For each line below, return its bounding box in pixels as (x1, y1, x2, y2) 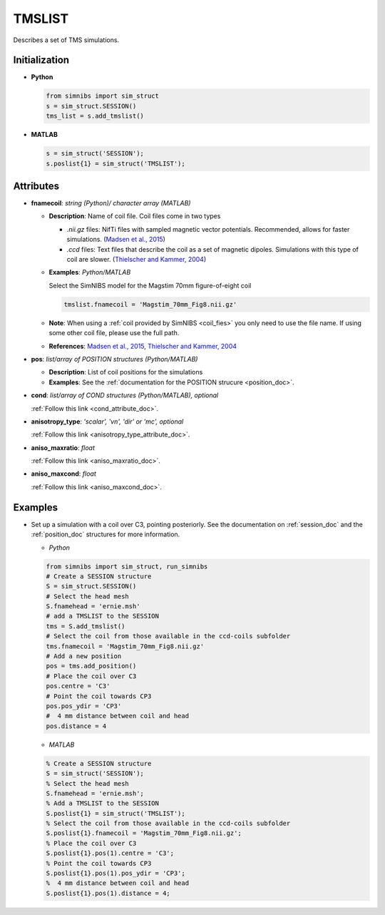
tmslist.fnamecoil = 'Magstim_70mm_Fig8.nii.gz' (63, 300, 237, 308)
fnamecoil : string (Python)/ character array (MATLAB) (31, 199, 191, 208)
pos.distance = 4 (46, 722, 107, 730)
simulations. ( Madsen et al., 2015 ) (66, 235, 165, 244)
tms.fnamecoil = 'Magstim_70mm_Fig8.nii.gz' (46, 642, 205, 650)
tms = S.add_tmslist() (46, 622, 125, 630)
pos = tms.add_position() (46, 662, 137, 670)
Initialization (13, 54, 70, 66)
